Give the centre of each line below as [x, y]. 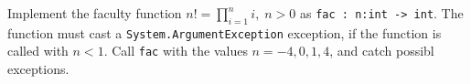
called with [38, 51]
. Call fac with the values [176, 51]
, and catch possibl [382, 51]
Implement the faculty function [95, 13]
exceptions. [38, 69]
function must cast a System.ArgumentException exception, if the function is [225, 32]
